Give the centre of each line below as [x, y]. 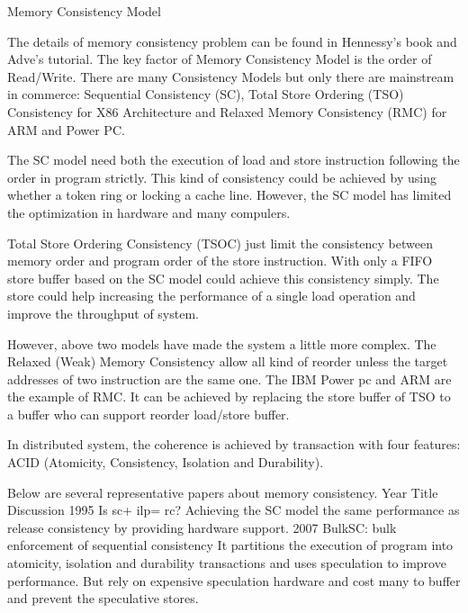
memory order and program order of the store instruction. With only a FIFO [220, 261]
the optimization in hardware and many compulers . [149, 212]
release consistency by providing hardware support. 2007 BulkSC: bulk [202, 527]
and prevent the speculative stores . [103, 598]
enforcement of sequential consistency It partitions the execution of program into [230, 545]
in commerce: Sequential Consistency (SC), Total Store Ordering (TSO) [206, 94]
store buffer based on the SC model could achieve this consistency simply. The [223, 278]
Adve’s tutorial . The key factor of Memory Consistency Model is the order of [220, 59]
